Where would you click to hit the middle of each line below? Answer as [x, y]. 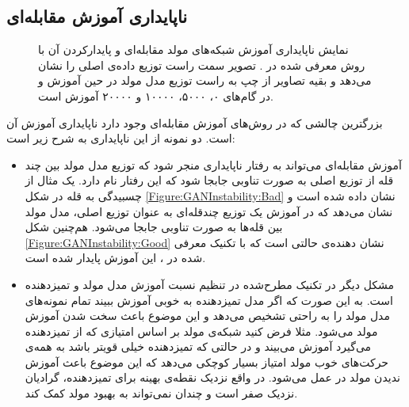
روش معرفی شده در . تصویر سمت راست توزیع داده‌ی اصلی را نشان [202, 65]
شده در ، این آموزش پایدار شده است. [115, 258]
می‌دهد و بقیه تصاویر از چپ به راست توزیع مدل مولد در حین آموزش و [205, 80]
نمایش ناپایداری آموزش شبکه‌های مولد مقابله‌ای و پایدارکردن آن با [193, 49]
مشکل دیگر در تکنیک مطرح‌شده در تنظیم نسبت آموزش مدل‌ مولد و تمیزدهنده [209, 284]
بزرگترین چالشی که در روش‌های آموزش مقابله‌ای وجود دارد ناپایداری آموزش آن [195, 122]
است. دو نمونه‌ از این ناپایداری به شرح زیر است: [121, 138]
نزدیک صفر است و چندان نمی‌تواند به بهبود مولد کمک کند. [161, 393]
